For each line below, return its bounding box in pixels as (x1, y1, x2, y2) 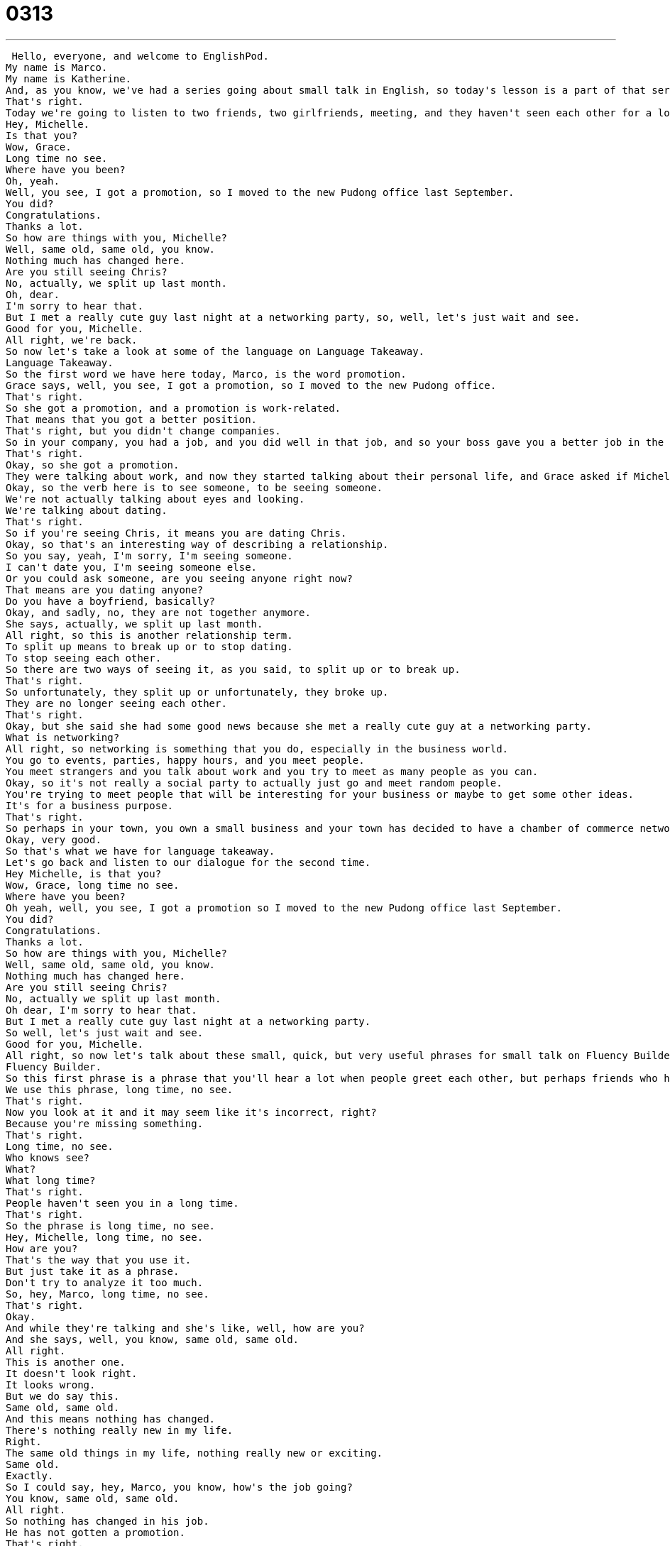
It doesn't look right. (6, 1367, 138, 1379)
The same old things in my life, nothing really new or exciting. (6, 1447, 383, 1459)
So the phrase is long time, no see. (6, 1219, 216, 1232)
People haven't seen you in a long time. (6, 1197, 239, 1209)
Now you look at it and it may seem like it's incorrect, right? (6, 1106, 377, 1118)
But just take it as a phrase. (6, 1265, 180, 1277)
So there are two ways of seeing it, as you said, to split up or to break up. (6, 663, 461, 675)
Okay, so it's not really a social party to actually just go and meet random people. (6, 777, 502, 789)
